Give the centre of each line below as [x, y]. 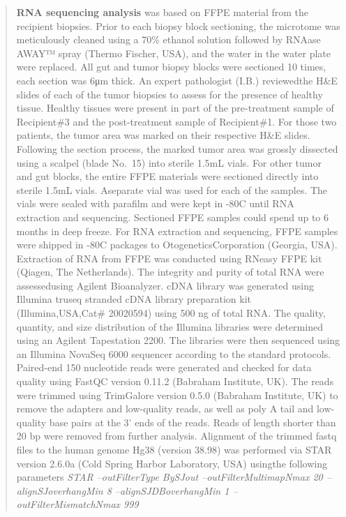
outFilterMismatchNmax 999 [77, 504]
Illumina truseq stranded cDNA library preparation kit [134, 299]
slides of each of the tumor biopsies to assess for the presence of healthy [170, 94]
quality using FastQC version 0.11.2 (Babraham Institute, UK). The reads [175, 381]
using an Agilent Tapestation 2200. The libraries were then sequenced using [178, 340]
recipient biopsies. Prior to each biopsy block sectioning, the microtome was [178, 25]
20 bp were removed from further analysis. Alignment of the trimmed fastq [176, 436]
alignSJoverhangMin [60, 490]
